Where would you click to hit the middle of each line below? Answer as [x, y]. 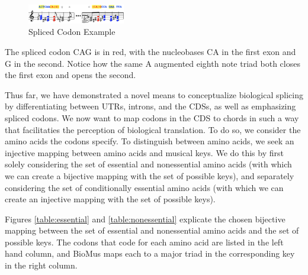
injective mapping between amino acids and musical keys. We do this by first [144, 152]
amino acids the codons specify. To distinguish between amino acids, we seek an [150, 141]
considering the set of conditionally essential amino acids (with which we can [144, 187]
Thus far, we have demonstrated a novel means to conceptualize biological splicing [154, 94]
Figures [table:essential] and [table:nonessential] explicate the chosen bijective [145, 219]
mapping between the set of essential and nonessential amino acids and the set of [152, 230]
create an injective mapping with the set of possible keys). [110, 199]
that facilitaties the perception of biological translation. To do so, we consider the [153, 129]
